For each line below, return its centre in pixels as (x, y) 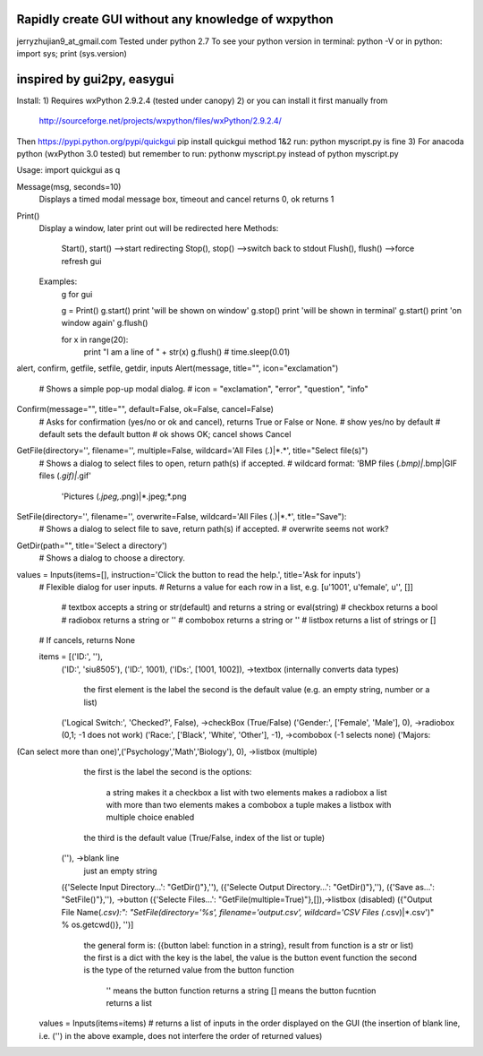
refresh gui (81, 261)
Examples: (58, 281)
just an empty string (120, 871)
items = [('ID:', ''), (71, 657)
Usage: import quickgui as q (68, 170)
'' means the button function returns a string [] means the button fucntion (241, 991)
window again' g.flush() (105, 323)
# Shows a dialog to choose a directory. (112, 558)
